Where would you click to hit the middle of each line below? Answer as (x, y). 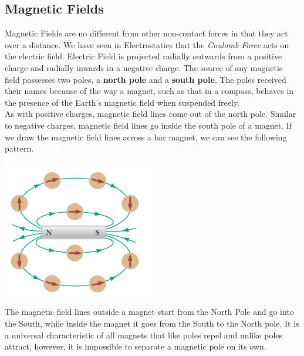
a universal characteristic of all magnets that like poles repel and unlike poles (144, 335)
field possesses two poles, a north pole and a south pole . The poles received (146, 79)
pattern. (19, 148)
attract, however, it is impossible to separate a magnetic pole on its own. (136, 346)
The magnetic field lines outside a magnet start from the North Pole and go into (149, 312)
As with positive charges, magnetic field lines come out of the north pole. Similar (151, 114)
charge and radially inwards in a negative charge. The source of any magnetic (144, 67)
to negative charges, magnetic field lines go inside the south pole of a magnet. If (148, 125)
